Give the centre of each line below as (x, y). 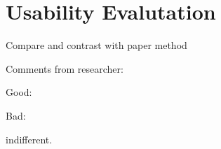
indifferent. (29, 139)
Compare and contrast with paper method (96, 45)
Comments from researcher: (65, 68)
